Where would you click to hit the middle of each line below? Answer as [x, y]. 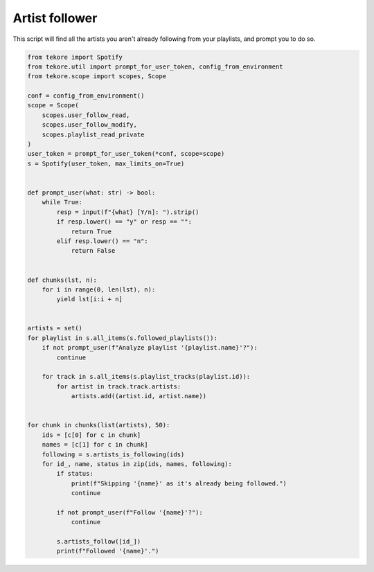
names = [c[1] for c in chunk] [95, 445]
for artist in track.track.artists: [119, 386]
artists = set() [55, 328]
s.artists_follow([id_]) [99, 542]
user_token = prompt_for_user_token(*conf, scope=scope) [126, 154]
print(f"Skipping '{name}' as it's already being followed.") [179, 483]
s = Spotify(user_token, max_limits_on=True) [106, 163]
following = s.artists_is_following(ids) [113, 454]
